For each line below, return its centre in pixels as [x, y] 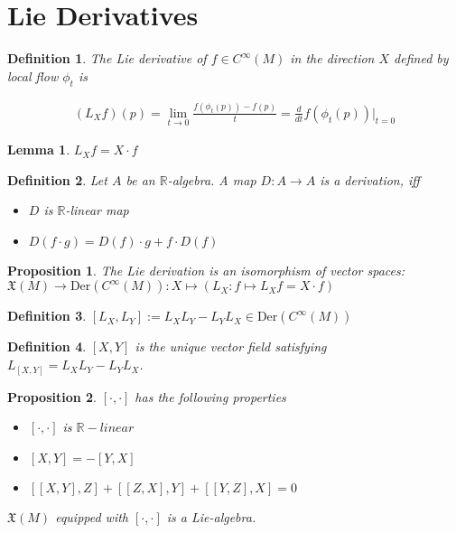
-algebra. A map [212, 179]
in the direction [332, 58]
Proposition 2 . [52, 396]
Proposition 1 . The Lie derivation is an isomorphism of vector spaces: [206, 270]
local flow [33, 75]
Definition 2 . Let [57, 179]
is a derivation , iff [370, 179]
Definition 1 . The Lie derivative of [107, 58]
